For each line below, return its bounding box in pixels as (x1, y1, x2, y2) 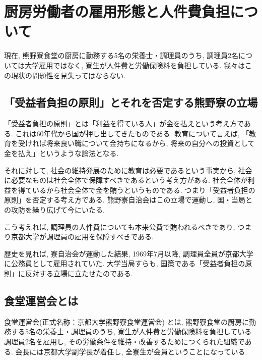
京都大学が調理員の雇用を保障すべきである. (11, 231, 154, 242)
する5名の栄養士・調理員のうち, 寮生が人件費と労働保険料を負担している (11, 326, 252, 337)
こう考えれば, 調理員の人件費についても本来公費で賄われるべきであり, (4, 221, 235, 232)
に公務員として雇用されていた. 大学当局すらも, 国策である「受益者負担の (4, 258, 245, 269)
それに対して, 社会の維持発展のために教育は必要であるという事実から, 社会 (4, 165, 252, 175)
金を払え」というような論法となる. (4, 148, 119, 159)
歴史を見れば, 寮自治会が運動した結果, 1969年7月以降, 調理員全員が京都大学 (4, 248, 253, 259)
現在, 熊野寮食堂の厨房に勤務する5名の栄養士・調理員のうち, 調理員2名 (4, 50, 239, 61)
